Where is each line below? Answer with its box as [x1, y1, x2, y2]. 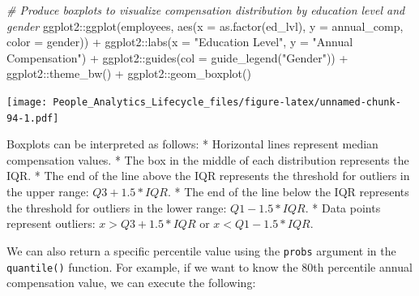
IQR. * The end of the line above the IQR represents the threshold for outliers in [6, 167, 410, 184]
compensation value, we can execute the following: [6, 274, 256, 291]
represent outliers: [6, 215, 96, 232]
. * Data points [305, 199, 381, 216]
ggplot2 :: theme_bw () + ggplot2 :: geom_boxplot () [6, 65, 251, 82]
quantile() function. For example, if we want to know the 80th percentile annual [6, 258, 413, 275]
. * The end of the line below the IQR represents [167, 183, 409, 200]
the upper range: [6, 183, 89, 200]
